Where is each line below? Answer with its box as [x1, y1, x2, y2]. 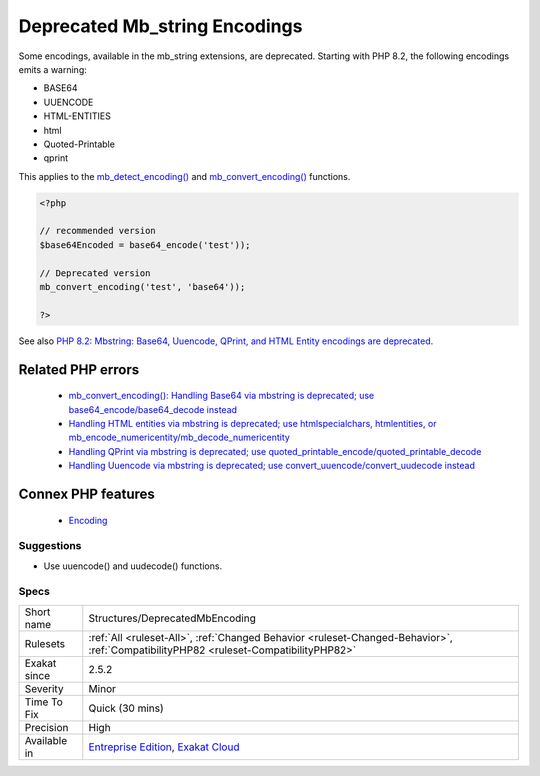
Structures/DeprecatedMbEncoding [88, 611, 257, 625]
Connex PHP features [18, 485, 155, 502]
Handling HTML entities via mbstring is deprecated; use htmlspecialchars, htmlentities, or [68, 417, 437, 429]
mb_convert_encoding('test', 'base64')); [39, 281, 246, 292]
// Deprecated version [39, 267, 151, 279]
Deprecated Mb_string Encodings [18, 15, 303, 37]
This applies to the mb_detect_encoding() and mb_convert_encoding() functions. [18, 170, 351, 182]
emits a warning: [18, 63, 87, 75]
